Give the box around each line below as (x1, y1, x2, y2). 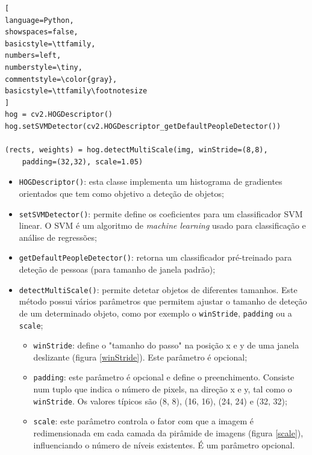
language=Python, (5, 16, 74, 25)
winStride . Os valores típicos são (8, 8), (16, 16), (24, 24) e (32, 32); (33, 394, 287, 407)
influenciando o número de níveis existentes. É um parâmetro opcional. (33, 438, 295, 451)
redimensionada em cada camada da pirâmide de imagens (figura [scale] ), (33, 427, 304, 439)
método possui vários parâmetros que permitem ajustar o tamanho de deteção (19, 295, 307, 308)
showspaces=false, (5, 28, 78, 37)
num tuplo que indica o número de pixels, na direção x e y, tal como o (33, 383, 292, 395)
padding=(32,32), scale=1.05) (22, 157, 143, 166)
